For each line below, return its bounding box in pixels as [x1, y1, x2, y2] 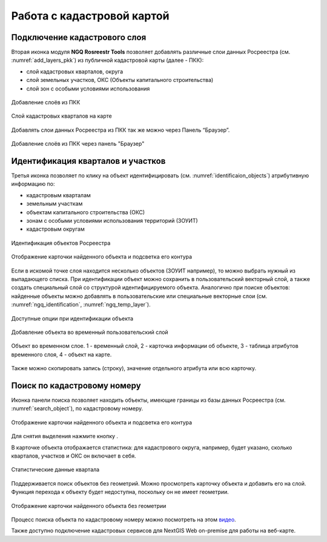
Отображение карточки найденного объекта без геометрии [11, 502, 167, 509]
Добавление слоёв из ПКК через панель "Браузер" [11, 140, 145, 147]
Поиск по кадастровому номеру [11, 380, 142, 391]
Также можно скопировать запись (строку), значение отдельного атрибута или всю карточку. [11, 365, 257, 372]
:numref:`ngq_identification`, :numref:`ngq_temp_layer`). [11, 301, 151, 308]
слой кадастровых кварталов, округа [26, 67, 124, 75]
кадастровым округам [26, 225, 85, 233]
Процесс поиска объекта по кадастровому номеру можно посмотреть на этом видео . [11, 516, 236, 523]
